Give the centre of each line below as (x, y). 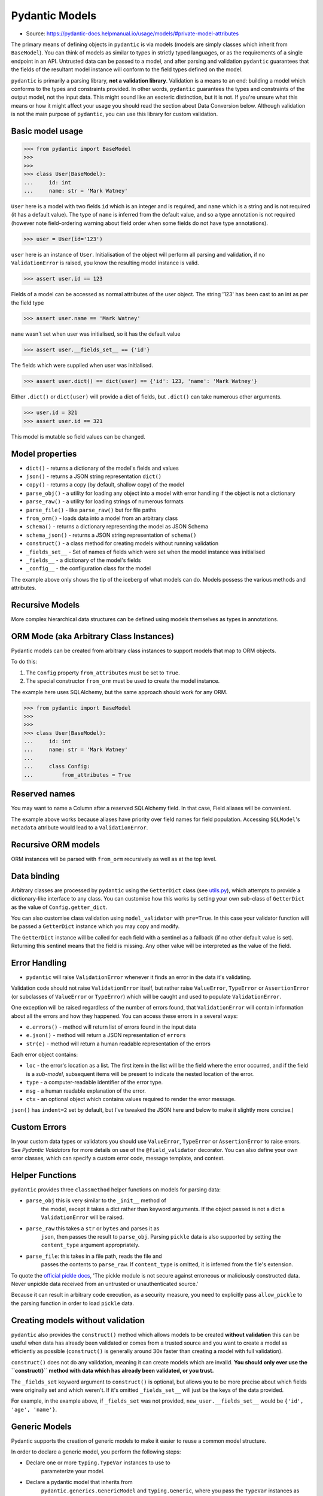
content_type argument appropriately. (90, 1245)
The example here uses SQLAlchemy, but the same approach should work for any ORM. (119, 692)
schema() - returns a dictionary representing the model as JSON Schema (117, 527)
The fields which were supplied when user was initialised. (82, 366)
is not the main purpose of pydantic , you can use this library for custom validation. (115, 114)
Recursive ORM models (55, 845)
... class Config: (57, 767)
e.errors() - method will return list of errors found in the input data (111, 1027)
